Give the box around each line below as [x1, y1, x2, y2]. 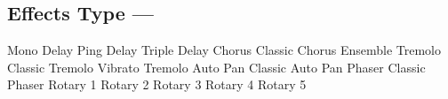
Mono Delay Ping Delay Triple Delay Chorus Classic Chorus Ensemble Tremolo [7, 41, 441, 59]
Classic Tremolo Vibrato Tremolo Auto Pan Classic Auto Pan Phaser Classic [7, 57, 426, 76]
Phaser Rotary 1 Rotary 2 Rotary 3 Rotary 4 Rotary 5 [7, 75, 307, 94]
